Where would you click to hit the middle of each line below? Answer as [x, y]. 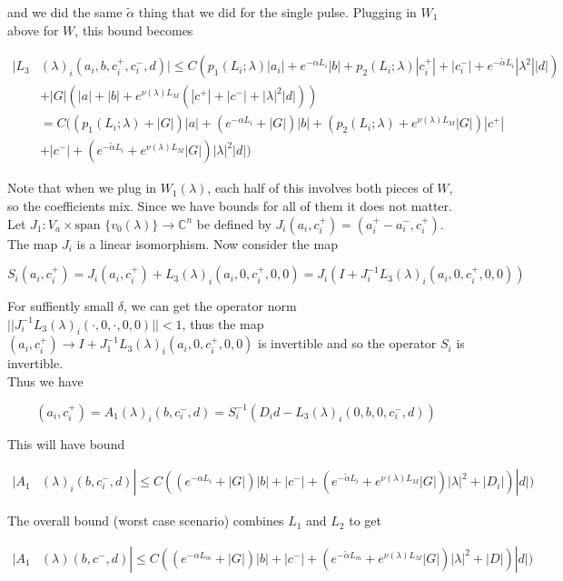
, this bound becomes [134, 30]
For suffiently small [61, 306]
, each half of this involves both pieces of [320, 188]
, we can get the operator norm [210, 306]
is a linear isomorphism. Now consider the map [207, 243]
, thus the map [223, 323]
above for [33, 30]
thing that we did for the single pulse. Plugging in [277, 12]
